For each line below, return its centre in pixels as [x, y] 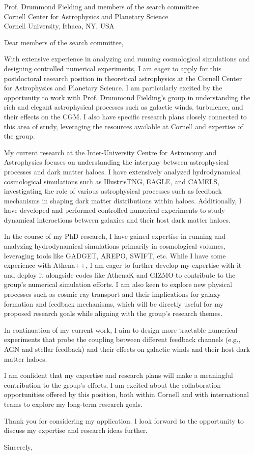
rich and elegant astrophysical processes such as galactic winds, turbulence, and [124, 107]
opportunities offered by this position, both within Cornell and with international [127, 394]
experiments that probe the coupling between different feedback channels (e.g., [122, 339]
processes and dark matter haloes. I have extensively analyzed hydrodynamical [122, 171]
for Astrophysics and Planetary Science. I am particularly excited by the [113, 88]
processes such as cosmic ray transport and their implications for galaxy [113, 294]
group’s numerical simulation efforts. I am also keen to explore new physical [118, 284]
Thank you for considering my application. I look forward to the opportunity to [124, 420]
